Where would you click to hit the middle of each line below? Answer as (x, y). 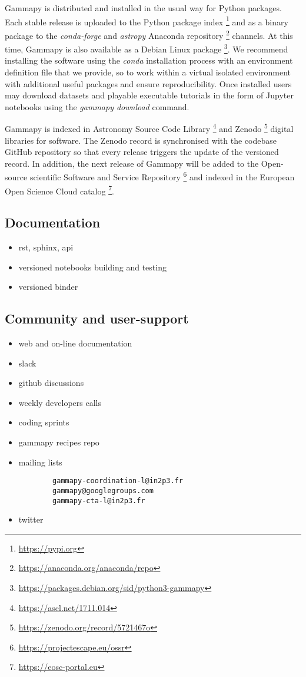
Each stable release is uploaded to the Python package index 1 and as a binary (147, 21)
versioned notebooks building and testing (92, 267)
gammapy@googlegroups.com (103, 491)
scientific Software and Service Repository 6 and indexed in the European (162, 176)
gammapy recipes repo (59, 442)
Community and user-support (97, 318)
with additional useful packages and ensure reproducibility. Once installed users (148, 83)
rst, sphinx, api (46, 247)
